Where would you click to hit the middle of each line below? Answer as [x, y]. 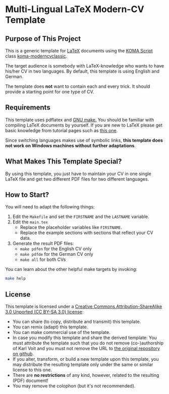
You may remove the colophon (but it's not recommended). [74, 386]
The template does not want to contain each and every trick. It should [78, 86]
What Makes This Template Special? [64, 162]
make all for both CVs [43, 260]
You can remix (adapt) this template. [50, 327]
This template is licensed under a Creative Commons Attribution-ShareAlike [84, 307]
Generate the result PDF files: [43, 244]
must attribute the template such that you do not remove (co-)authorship [88, 343]
